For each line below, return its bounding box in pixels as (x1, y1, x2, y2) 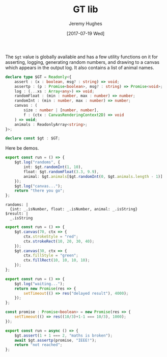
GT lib (73, 4, 98, 15)
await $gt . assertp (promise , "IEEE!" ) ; (14, 338, 97, 343)
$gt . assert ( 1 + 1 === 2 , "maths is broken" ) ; (14, 333, 113, 338)
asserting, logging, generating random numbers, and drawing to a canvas (5, 59, 159, 65)
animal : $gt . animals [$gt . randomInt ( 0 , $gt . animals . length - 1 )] (23, 174, 163, 179)
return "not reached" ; (14, 342, 63, 348)
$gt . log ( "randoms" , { (14, 160, 60, 165)
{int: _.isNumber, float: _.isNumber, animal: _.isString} (10, 207, 138, 212)
